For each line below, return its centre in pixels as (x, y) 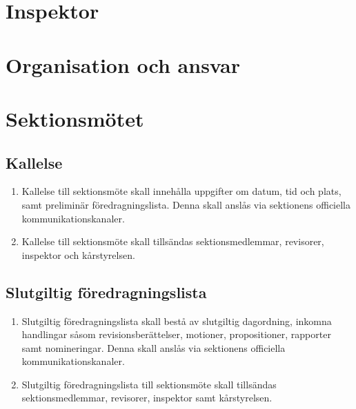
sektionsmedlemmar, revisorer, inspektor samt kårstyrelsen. (147, 398)
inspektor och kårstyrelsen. (78, 254)
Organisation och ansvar (123, 64)
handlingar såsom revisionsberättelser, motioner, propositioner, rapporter (176, 334)
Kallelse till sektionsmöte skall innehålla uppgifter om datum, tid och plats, (181, 191)
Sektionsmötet (75, 118)
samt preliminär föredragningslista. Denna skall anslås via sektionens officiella (186, 204)
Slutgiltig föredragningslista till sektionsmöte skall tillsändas (149, 384)
